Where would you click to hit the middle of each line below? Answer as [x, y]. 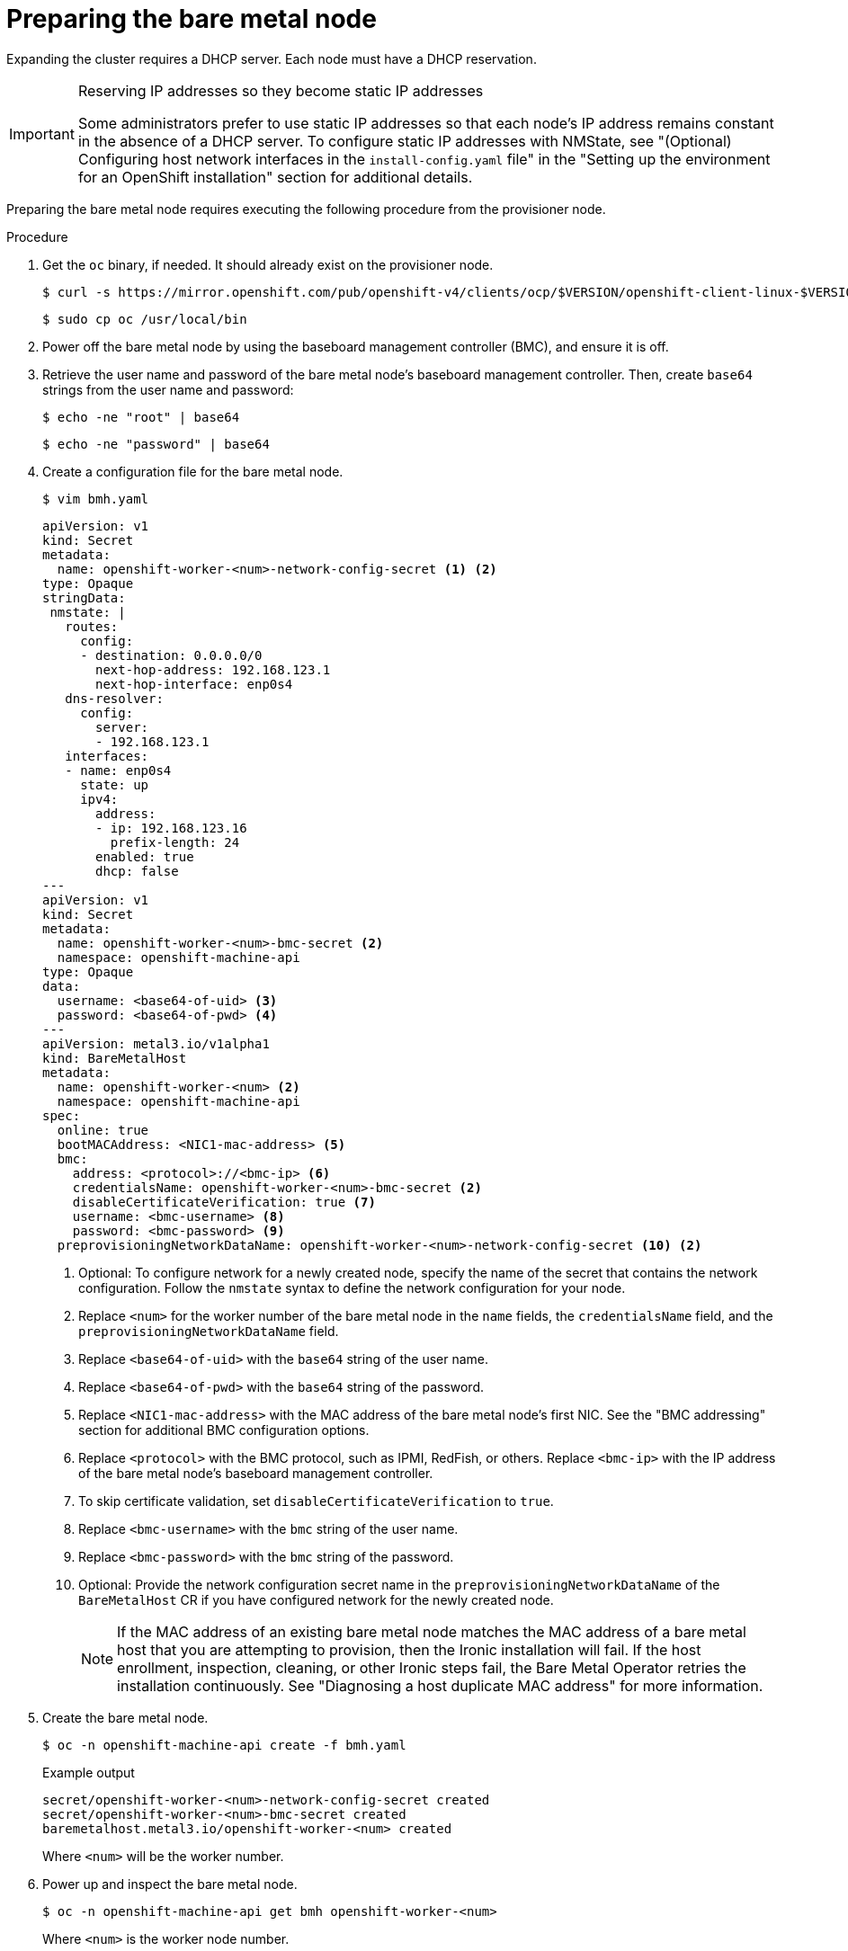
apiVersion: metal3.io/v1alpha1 [156, 1043]
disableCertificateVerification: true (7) [224, 1202]
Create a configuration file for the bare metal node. [193, 471]
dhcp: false [137, 871]
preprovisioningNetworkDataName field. [209, 1331]
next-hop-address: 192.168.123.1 [213, 669]
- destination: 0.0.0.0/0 [171, 655]
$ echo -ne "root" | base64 [141, 417]
